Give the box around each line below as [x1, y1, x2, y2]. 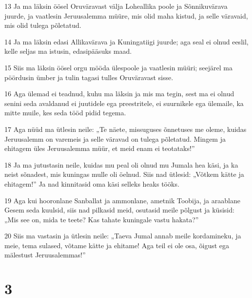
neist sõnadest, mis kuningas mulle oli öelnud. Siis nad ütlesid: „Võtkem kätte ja [4, 169, 244, 179]
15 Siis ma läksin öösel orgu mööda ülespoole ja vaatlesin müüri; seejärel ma [4, 62, 233, 72]
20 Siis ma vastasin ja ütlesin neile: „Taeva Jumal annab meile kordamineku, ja [4, 231, 241, 241]
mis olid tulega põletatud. [4, 20, 81, 30]
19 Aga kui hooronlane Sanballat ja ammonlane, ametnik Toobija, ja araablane [4, 195, 240, 205]
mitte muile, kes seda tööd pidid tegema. [4, 107, 126, 118]
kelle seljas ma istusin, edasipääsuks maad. [4, 46, 132, 56]
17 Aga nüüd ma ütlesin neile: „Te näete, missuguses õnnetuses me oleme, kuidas [4, 124, 247, 134]
